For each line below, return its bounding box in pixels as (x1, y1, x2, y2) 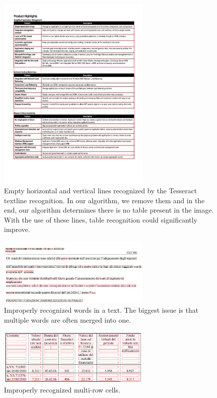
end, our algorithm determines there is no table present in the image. (4, 205, 214, 215)
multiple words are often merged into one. (4, 314, 131, 325)
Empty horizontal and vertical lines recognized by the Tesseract (4, 185, 197, 196)
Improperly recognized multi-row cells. (4, 384, 120, 395)
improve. (4, 224, 30, 234)
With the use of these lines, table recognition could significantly (4, 214, 198, 225)
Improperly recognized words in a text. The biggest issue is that (4, 305, 199, 315)
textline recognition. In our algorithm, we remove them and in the (4, 195, 205, 205)
